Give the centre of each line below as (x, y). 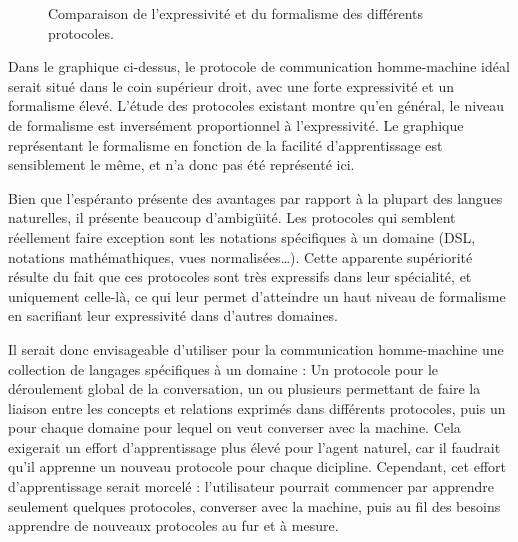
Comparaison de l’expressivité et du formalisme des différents (236, 13)
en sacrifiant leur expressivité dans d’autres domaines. (173, 315)
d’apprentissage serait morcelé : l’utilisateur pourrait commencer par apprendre (251, 486)
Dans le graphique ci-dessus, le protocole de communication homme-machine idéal (259, 66)
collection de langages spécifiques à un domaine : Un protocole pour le (223, 368)
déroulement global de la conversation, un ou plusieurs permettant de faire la (244, 388)
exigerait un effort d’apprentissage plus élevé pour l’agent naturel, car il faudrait (254, 446)
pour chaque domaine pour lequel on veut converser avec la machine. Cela (234, 427)
